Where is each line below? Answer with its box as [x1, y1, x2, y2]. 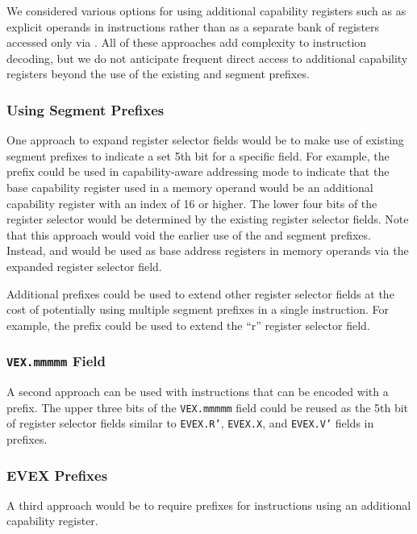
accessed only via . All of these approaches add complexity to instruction [6, 34, 367, 51]
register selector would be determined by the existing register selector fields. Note [6, 211, 409, 227]
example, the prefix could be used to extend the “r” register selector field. [6, 316, 370, 333]
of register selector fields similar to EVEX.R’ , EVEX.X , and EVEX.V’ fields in [6, 415, 374, 432]
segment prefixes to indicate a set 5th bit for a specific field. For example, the [6, 147, 390, 164]
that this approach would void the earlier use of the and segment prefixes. [6, 226, 371, 243]
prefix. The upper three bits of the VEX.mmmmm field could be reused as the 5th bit [6, 398, 409, 415]
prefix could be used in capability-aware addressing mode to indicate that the [6, 163, 390, 180]
